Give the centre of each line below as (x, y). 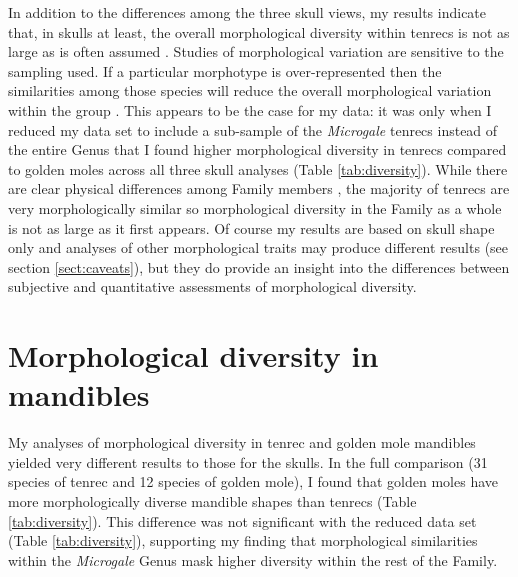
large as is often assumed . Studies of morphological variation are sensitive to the (256, 51)
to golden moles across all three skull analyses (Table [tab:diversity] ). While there (258, 168)
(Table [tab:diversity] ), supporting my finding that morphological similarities (243, 540)
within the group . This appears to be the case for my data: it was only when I (250, 109)
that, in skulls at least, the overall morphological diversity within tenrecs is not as (259, 31)
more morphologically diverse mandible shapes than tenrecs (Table (212, 501)
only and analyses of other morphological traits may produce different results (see (258, 247)
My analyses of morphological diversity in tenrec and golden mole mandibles (242, 442)
